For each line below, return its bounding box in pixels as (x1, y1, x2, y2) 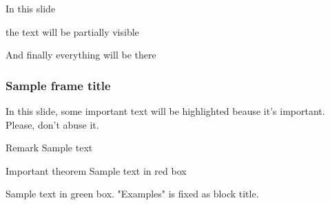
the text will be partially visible (6, 24, 139, 39)
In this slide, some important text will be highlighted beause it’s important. (6, 104, 325, 118)
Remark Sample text (6, 140, 93, 155)
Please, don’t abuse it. (6, 117, 99, 131)
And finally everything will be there (6, 47, 156, 62)
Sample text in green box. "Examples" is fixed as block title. (6, 186, 259, 201)
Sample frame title (6, 76, 111, 94)
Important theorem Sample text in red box (6, 163, 187, 177)
